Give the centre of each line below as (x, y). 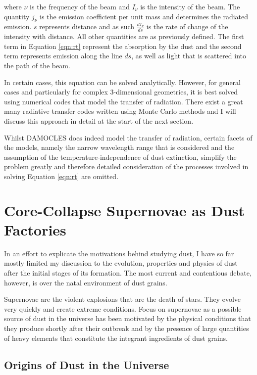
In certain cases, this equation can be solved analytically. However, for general (123, 82)
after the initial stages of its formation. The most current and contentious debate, (128, 273)
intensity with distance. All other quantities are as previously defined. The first (124, 36)
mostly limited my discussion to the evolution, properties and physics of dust (121, 263)
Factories (35, 229)
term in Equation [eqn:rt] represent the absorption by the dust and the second (123, 46)
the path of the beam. (37, 65)
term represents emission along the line (63, 56)
